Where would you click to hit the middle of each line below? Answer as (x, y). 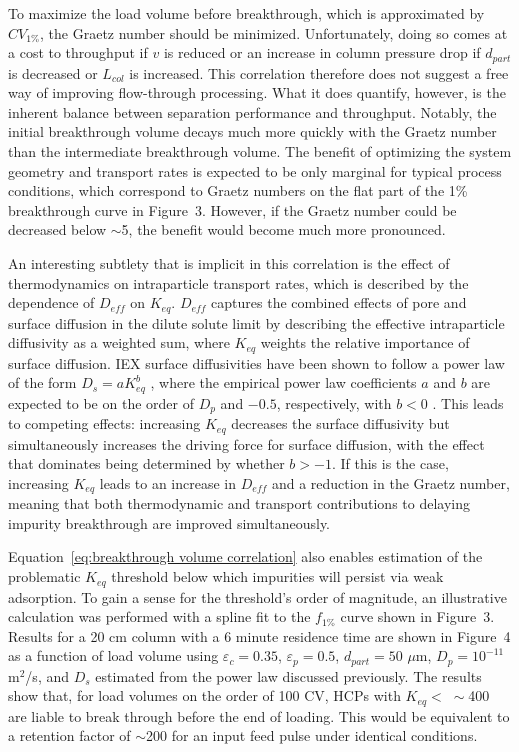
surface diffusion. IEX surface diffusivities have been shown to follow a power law (256, 362)
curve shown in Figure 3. (417, 616)
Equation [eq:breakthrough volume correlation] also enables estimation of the (245, 556)
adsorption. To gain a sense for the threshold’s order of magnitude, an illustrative (257, 596)
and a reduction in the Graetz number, (390, 482)
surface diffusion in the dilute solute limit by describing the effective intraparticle (256, 322)
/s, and (47, 675)
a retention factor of (69, 735)
